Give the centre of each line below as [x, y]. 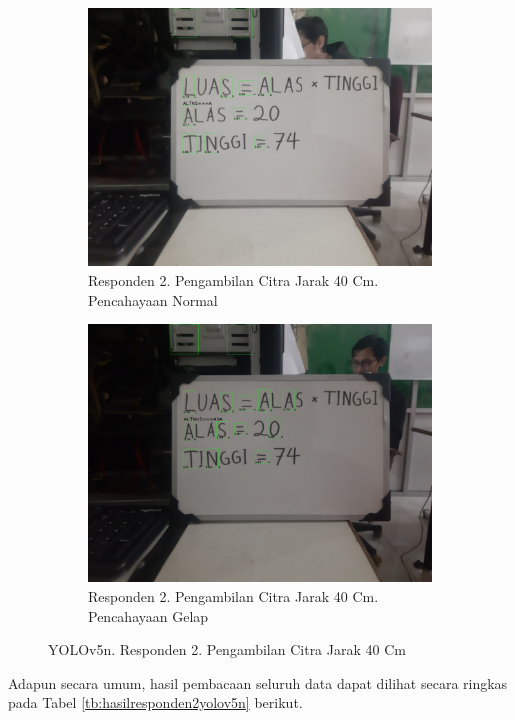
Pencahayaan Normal [153, 299]
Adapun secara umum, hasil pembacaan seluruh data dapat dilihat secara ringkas [258, 682]
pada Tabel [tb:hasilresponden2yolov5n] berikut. [155, 702]
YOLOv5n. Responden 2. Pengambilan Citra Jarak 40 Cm [227, 649]
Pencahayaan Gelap [148, 615]
